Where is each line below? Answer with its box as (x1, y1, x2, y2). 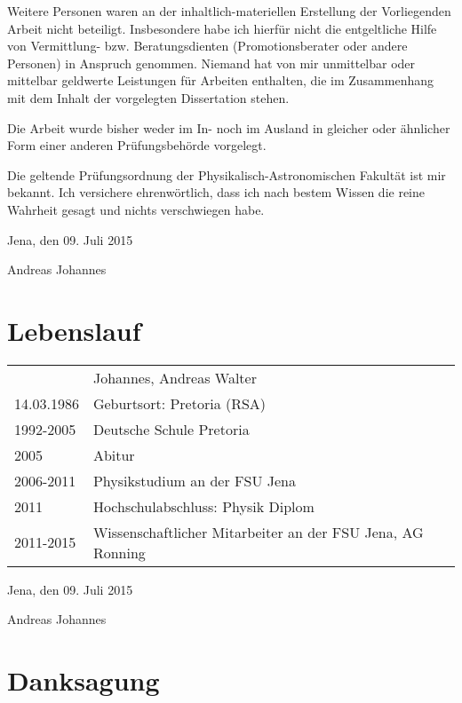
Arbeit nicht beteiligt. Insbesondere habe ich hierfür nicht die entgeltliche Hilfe (7, 19, 437, 37)
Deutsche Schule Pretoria (92, 418, 250, 439)
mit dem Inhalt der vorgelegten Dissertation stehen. (7, 88, 290, 107)
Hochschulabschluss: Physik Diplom (92, 495, 315, 517)
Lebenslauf (7, 312, 141, 348)
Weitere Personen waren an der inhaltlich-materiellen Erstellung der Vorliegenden (7, 2, 451, 20)
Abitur (92, 444, 135, 465)
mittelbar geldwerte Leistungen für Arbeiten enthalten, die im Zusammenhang (7, 71, 434, 90)
